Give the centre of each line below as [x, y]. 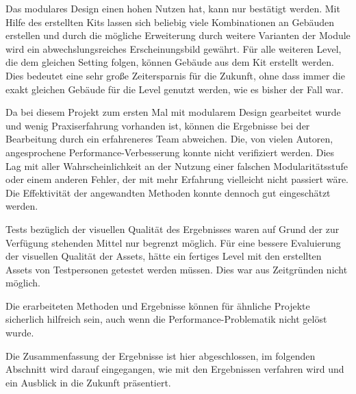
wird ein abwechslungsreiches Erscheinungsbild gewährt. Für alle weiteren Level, [174, 48]
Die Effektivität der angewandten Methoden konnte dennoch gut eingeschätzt [168, 192]
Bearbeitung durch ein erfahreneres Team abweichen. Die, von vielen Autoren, [169, 139]
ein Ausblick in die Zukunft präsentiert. [88, 382]
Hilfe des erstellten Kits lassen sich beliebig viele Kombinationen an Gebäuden [170, 22]
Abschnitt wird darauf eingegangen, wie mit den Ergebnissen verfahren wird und [175, 369]
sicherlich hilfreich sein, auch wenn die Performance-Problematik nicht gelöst [166, 319]
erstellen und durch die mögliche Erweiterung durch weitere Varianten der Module [178, 35]
